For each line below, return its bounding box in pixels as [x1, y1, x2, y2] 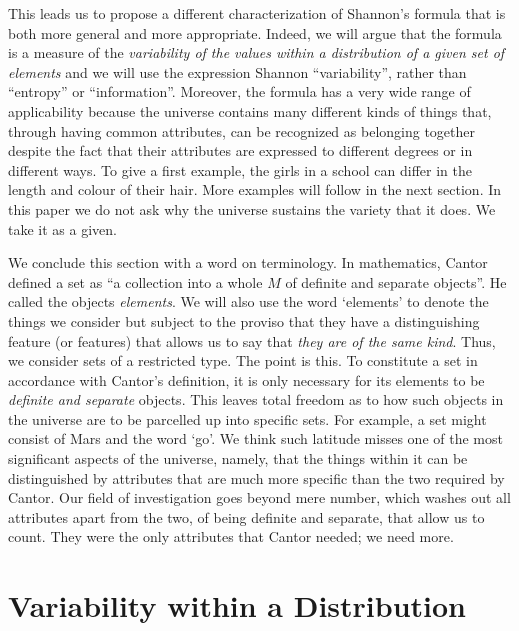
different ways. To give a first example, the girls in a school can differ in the [8, 159, 472, 180]
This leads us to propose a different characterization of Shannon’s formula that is [8, 3, 506, 23]
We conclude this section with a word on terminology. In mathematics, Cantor [8, 252, 488, 273]
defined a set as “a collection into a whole [8, 271, 263, 292]
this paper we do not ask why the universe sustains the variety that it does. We [8, 198, 496, 219]
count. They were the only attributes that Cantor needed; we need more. [8, 526, 454, 547]
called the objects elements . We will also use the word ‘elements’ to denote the [8, 291, 489, 312]
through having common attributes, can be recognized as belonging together [8, 120, 475, 141]
